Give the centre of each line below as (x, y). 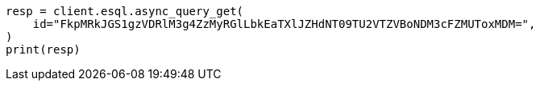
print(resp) (43, 49)
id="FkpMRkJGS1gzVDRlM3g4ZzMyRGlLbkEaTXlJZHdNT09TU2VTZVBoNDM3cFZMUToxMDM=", (284, 24)
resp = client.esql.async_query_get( (125, 11)
